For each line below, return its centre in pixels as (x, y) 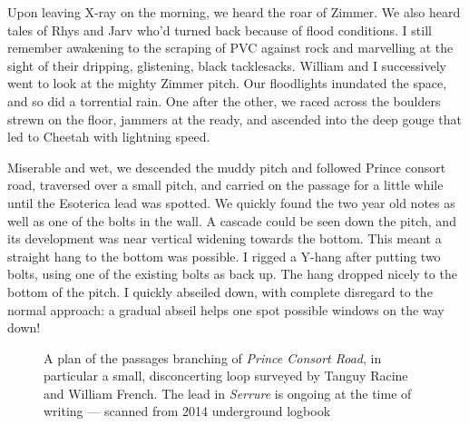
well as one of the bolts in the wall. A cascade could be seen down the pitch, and (232, 220)
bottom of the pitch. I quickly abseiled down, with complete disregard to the (220, 291)
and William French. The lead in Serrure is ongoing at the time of (228, 393)
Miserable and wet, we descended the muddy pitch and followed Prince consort (227, 167)
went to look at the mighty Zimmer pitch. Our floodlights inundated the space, (227, 83)
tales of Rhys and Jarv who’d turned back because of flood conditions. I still (220, 30)
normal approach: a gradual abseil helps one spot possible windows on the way (226, 309)
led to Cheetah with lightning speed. (109, 137)
